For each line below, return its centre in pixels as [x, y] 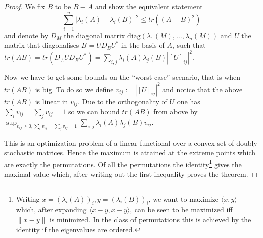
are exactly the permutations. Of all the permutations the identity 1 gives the [123, 163]
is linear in [52, 101]
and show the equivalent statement [149, 6]
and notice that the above [203, 89]
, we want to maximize [184, 198]
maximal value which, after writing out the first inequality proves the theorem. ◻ [131, 174]
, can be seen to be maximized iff [181, 210]
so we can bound [94, 111]
